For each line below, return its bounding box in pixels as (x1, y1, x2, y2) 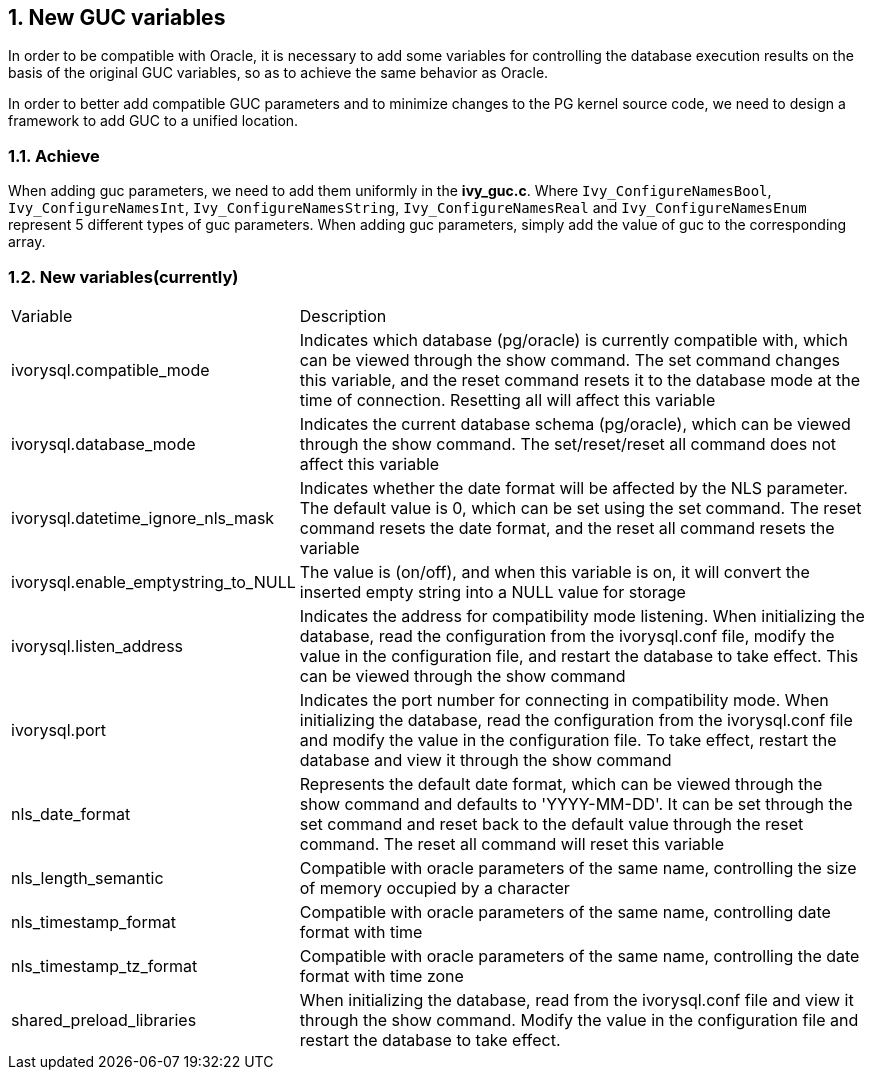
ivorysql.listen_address (11, 635, 184, 656)
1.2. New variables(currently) (8, 266, 239, 287)
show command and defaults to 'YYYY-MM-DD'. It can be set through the (299, 793, 853, 814)
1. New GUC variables (8, 5, 226, 30)
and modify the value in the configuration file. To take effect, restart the (299, 729, 837, 750)
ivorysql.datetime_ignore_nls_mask (11, 507, 275, 528)
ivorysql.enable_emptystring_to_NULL (11, 571, 296, 592)
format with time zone (299, 965, 464, 986)
